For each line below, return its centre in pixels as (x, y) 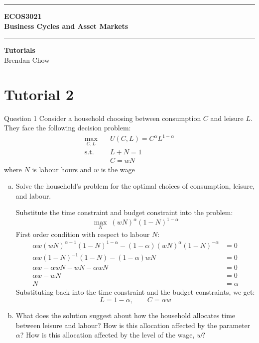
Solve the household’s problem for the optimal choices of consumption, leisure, (135, 186)
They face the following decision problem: (67, 128)
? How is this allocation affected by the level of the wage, (107, 335)
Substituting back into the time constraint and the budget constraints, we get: (135, 292)
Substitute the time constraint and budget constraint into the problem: (124, 212)
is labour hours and (62, 169)
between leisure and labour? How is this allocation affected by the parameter (133, 325)
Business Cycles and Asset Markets (66, 26)
